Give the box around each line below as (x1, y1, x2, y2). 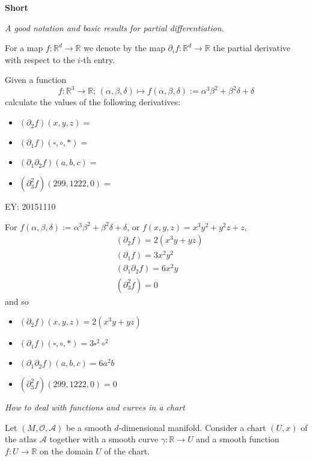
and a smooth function (196, 433, 279, 445)
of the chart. (104, 444, 150, 457)
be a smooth (66, 421, 112, 433)
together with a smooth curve (49, 433, 159, 445)
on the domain (40, 444, 93, 457)
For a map (5, 41, 43, 54)
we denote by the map (84, 41, 165, 54)
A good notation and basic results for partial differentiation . (5, 21, 224, 34)
